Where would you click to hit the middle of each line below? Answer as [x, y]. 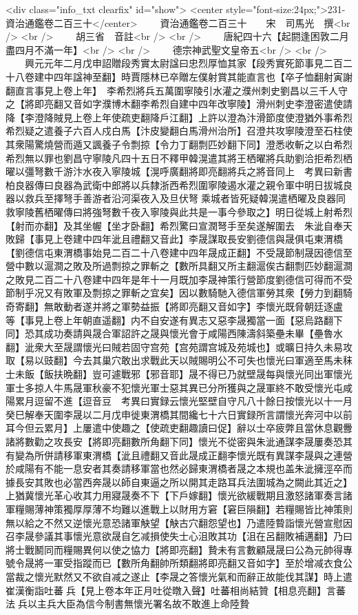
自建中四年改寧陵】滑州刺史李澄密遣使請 [261, 104]
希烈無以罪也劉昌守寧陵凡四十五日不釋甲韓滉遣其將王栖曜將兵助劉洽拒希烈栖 [179, 158]
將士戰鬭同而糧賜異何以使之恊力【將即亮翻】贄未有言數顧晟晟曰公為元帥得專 [179, 549]
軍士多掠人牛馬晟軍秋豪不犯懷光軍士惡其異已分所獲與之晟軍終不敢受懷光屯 [174, 387]
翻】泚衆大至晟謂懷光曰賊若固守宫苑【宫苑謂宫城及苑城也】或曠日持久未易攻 [179, 346]
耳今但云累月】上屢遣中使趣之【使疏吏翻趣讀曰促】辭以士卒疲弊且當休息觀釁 [179, 428]
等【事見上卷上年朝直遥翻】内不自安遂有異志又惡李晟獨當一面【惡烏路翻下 [174, 320]
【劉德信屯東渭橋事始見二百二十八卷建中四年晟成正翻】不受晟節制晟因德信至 [179, 252]
